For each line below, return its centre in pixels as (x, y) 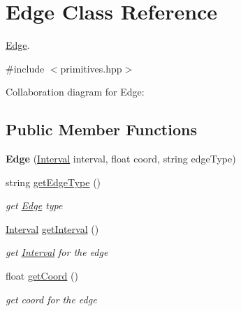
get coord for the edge (51, 299)
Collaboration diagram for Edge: (75, 92)
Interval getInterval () (52, 228)
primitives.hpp (91, 68)
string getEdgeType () (53, 182)
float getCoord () (42, 276)
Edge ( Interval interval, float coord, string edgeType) (121, 159)
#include (25, 68)
